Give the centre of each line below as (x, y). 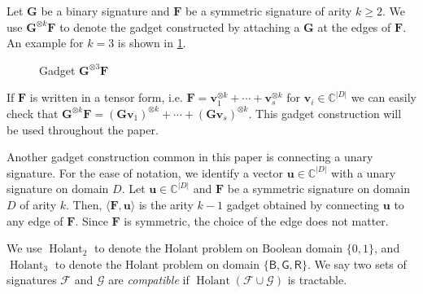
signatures (32, 280)
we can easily (384, 97)
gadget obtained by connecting (303, 204)
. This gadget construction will (325, 113)
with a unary (364, 172)
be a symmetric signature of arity (268, 11)
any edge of (35, 220)
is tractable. (317, 280)
